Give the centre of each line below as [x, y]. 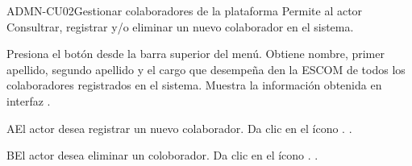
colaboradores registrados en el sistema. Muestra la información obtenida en [194, 85]
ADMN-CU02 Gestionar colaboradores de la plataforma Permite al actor [185, 10]
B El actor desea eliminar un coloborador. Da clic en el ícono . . [162, 155]
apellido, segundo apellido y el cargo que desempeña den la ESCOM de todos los [206, 69]
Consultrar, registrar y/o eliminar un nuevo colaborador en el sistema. [180, 26]
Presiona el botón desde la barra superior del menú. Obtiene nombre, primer [196, 54]
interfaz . [29, 100]
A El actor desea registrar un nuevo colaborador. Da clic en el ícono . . [179, 128]
